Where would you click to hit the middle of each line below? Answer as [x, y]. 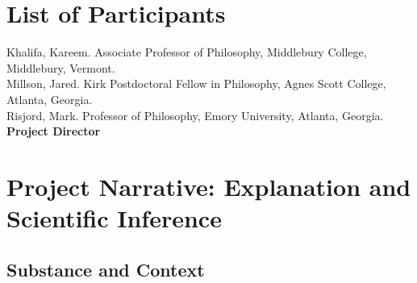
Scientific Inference [114, 218]
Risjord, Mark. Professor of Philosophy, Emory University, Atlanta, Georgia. [195, 115]
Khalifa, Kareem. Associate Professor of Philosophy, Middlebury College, [187, 52]
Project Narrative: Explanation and [209, 186]
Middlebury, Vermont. [61, 67]
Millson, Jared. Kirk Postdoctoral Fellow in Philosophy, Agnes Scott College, [196, 83]
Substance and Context [106, 269]
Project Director [54, 131]
